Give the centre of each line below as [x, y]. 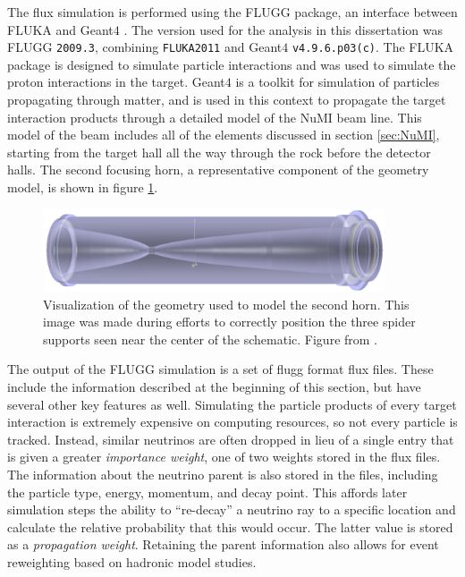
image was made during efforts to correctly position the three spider [229, 322]
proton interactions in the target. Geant [116, 82]
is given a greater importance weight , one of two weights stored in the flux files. [224, 457]
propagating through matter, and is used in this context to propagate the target [227, 100]
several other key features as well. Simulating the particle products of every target [232, 404]
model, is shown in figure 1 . [83, 187]
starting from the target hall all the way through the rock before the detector [219, 152]
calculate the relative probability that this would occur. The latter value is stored [230, 526]
